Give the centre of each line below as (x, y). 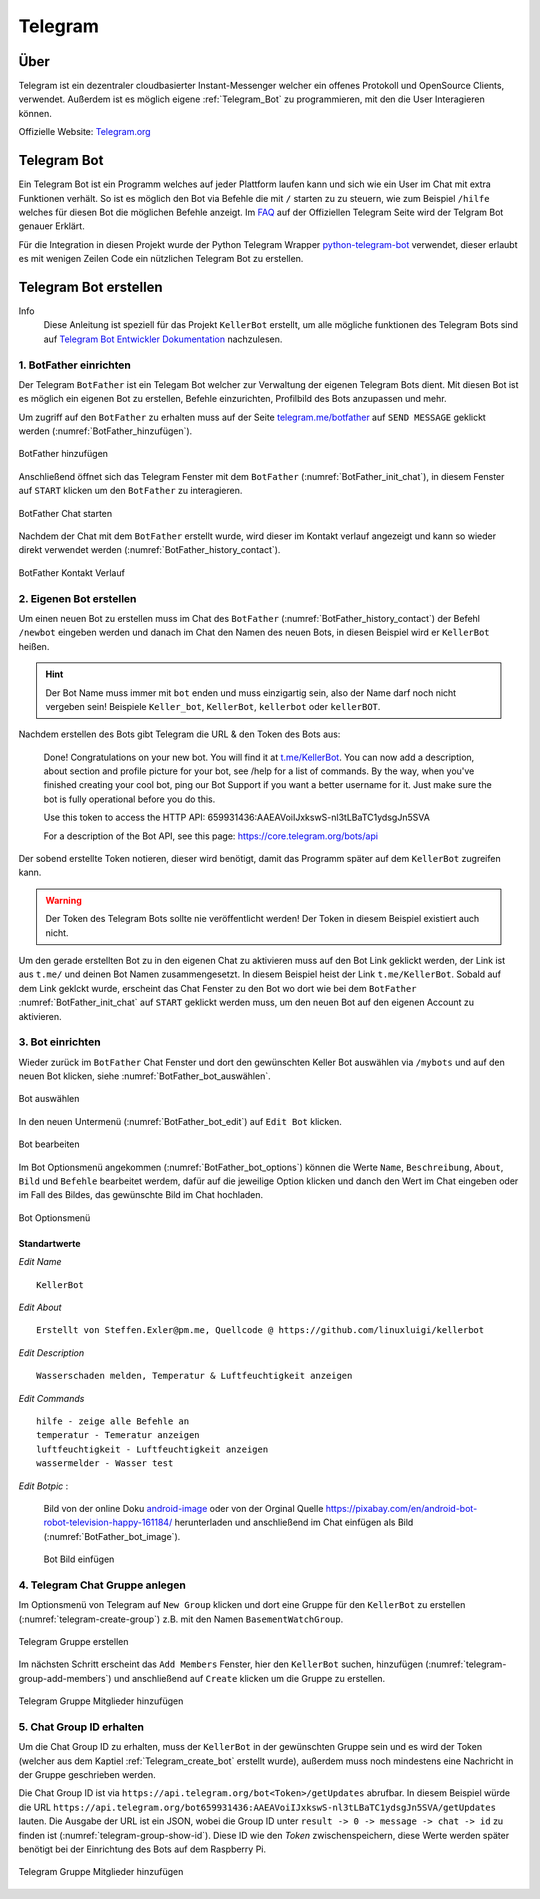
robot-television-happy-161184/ (108, 1522)
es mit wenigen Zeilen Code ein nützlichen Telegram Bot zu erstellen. (161, 259)
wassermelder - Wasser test (105, 1463)
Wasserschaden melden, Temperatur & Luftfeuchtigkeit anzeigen (194, 1376)
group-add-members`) (65, 1678)
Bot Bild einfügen (79, 1559)
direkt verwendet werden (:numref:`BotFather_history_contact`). (149, 550)
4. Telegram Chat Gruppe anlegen (102, 1585)
